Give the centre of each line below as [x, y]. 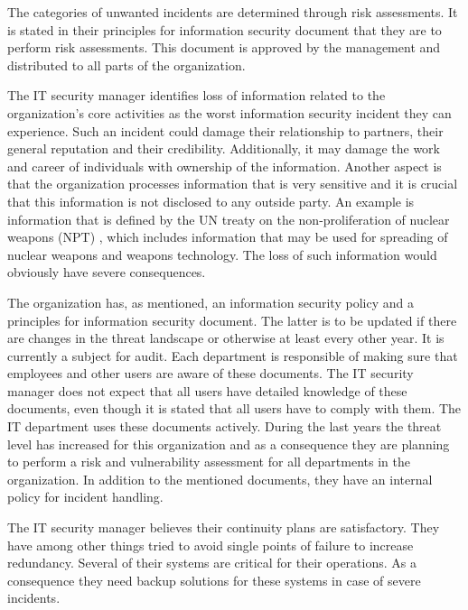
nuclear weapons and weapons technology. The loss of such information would [222, 254]
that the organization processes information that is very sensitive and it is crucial [233, 184]
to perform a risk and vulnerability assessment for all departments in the [209, 462]
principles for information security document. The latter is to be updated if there [232, 320]
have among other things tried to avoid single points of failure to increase [211, 545]
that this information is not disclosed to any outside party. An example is [211, 201]
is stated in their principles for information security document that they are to [225, 29]
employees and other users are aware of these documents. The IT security [211, 373]
